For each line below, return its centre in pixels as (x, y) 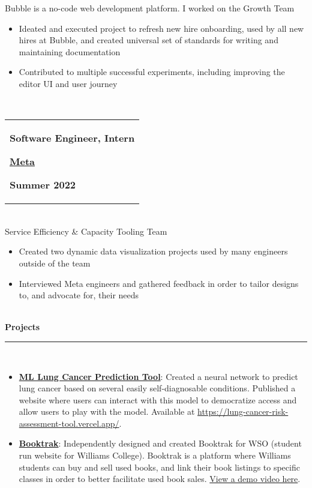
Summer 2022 (43, 185)
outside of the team (55, 263)
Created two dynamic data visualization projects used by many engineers (153, 251)
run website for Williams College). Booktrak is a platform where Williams (155, 455)
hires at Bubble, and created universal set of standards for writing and (148, 40)
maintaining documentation (70, 51)
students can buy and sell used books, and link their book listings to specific (159, 467)
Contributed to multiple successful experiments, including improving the (152, 72)
